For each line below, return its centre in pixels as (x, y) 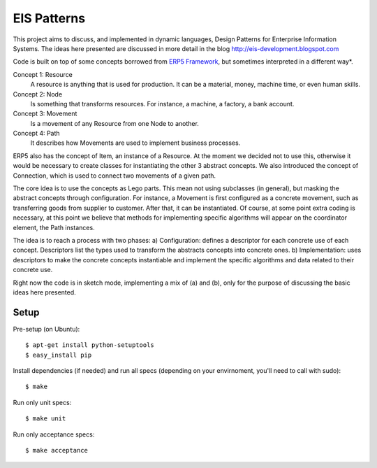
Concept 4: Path (36, 134)
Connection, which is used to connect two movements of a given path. (114, 176)
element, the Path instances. (54, 227)
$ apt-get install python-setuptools (90, 345)
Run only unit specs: (42, 402)
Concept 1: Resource (43, 74)
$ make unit (46, 419)
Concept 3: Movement (45, 114)
